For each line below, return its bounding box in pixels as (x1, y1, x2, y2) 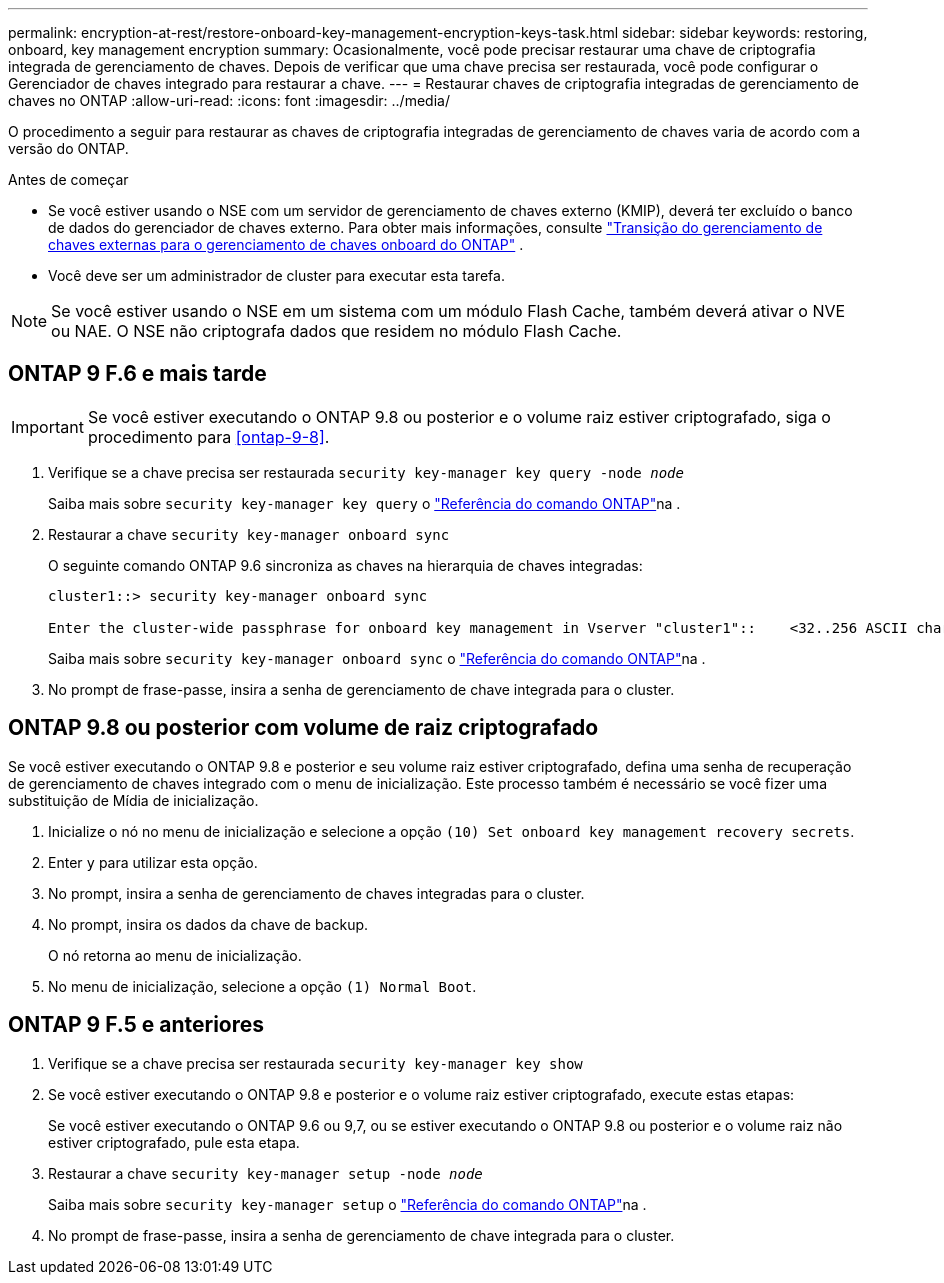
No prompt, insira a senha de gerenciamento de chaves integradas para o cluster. (48, 884, 585, 902)
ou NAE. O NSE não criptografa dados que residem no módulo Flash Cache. (51, 321, 622, 341)
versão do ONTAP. (8, 140, 129, 157)
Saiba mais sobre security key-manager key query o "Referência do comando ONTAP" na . (48, 494, 681, 512)
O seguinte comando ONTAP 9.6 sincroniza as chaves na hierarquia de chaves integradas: (48, 556, 643, 574)
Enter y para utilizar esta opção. (48, 853, 258, 871)
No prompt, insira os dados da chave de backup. (48, 915, 369, 933)
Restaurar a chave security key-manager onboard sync (48, 525, 450, 543)
